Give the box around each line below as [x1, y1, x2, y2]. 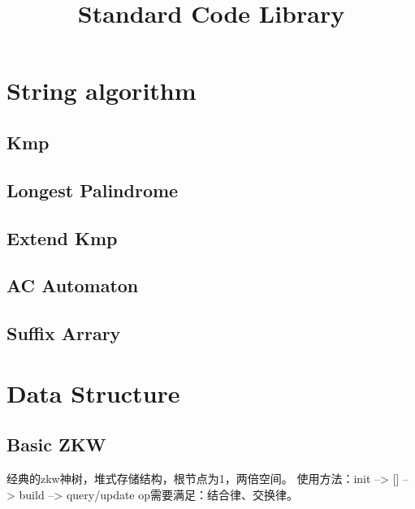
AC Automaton [6, 273, 139, 298]
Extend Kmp [6, 225, 118, 250]
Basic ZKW [6, 432, 106, 457]
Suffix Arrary [6, 321, 121, 346]
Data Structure [6, 376, 180, 409]
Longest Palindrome [6, 177, 179, 202]
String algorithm [6, 74, 197, 107]
